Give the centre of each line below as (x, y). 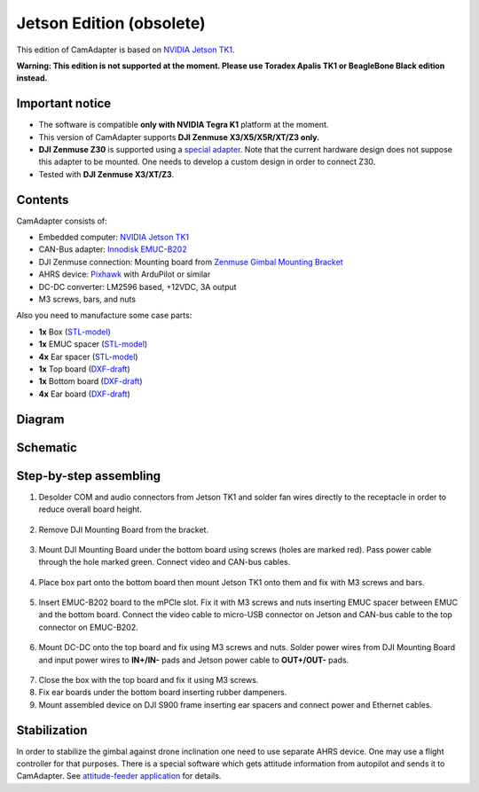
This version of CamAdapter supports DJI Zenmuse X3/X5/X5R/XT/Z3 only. (179, 137)
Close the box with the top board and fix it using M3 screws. (149, 680)
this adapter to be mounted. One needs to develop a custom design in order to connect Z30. (207, 162)
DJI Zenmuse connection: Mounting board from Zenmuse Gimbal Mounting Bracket (191, 262)
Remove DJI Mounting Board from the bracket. (123, 529)
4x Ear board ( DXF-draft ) (84, 394)
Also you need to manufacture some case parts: (104, 316)
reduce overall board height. (90, 509)
